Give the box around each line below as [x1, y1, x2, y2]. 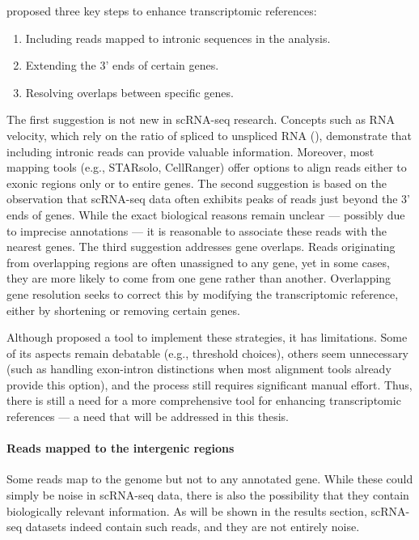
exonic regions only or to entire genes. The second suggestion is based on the [6, 174, 387, 191]
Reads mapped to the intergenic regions [6, 440, 235, 457]
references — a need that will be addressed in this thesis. [6, 408, 289, 425]
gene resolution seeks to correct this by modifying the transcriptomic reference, [6, 285, 399, 302]
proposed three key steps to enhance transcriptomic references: [6, 2, 317, 19]
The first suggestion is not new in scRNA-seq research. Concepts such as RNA [6, 111, 395, 128]
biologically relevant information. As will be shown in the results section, [6, 502, 367, 519]
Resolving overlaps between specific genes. [25, 83, 234, 100]
